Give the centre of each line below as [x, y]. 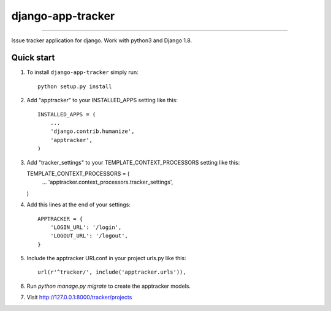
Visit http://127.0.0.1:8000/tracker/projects [79, 298]
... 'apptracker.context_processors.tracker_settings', [108, 182]
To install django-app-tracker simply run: [82, 72]
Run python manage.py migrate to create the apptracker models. [109, 286]
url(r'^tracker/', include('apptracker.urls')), [112, 272]
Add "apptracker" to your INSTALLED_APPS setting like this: [102, 100]
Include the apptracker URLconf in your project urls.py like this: [106, 258]
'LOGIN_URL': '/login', [86, 227]
